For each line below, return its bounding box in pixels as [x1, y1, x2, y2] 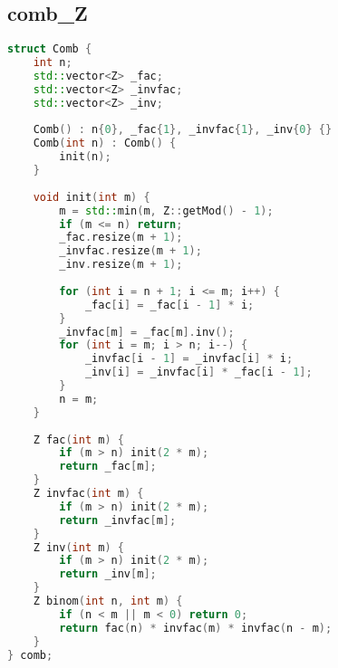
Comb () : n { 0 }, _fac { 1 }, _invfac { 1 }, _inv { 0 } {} [33, 123, 333, 137]
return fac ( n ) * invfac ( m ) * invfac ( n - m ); [59, 621, 333, 635]
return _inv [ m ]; [59, 568, 157, 581]
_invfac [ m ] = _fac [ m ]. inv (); [59, 325, 235, 339]
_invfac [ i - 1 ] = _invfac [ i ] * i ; [84, 352, 294, 366]
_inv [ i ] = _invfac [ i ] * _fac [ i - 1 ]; [84, 366, 313, 379]
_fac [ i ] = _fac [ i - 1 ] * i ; [84, 298, 255, 311]
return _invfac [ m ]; [59, 513, 177, 527]
